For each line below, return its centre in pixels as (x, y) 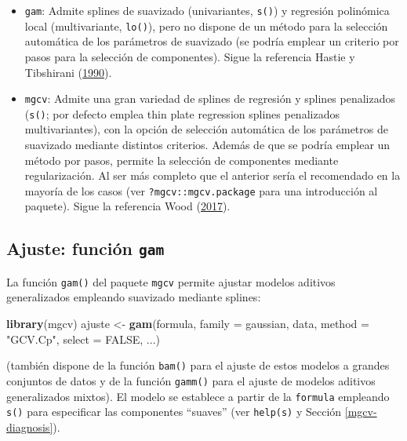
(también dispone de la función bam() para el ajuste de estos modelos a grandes (198, 365)
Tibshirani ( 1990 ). (68, 72)
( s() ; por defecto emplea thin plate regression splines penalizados (182, 113)
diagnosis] (30, 426)
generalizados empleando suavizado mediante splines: (134, 297)
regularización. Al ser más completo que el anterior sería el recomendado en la (213, 175)
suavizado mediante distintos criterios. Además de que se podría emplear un (207, 144)
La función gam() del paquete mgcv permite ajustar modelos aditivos (171, 281)
